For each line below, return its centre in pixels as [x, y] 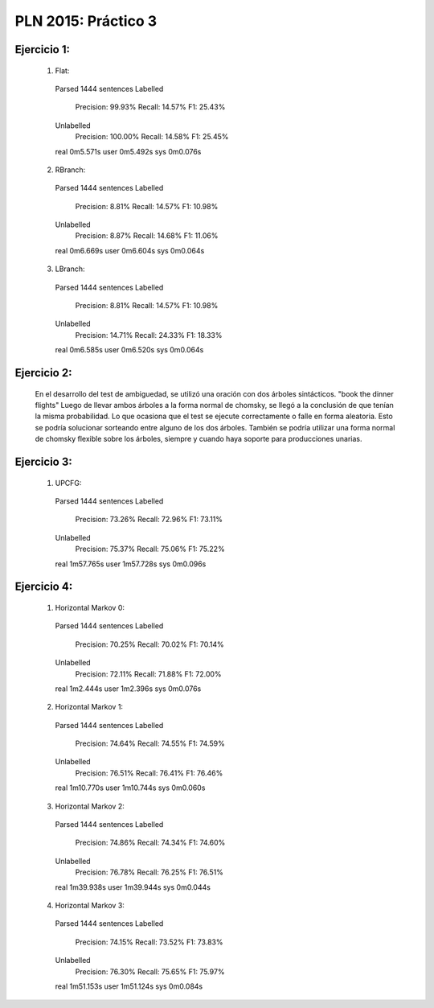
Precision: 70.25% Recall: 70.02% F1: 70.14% [149, 644]
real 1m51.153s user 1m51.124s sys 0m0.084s [129, 986]
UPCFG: [68, 483]
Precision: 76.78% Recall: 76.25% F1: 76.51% [149, 872]
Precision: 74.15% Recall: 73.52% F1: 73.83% [149, 942]
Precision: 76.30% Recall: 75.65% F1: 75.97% [150, 971]
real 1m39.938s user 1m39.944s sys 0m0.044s [133, 887]
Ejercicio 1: [43, 49]
